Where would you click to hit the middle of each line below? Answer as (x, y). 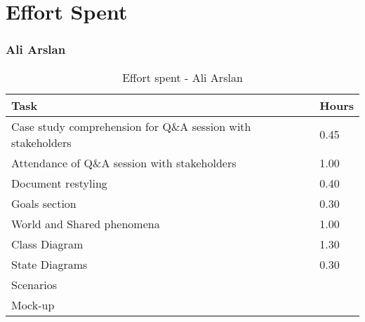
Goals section (44, 203)
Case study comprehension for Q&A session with (131, 126)
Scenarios (34, 284)
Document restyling (59, 183)
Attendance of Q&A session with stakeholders (124, 162)
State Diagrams (49, 264)
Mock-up (33, 304)
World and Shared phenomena (86, 223)
